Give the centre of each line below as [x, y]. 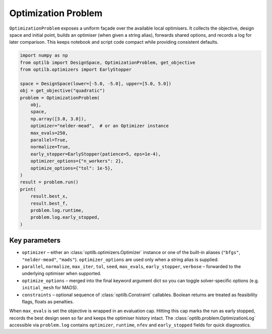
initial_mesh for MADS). [50, 288]
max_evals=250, [49, 133]
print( [28, 189]
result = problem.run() [49, 182]
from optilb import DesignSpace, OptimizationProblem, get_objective [108, 62]
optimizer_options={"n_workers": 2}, [77, 161]
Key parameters [35, 241]
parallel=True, [49, 140]
